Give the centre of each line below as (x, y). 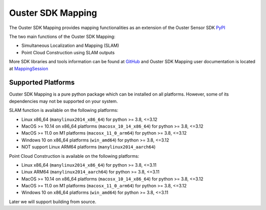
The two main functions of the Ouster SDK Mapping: (62, 36)
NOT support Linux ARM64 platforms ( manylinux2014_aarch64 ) (88, 147)
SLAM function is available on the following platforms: (64, 110)
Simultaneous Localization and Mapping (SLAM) (70, 46)
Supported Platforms (42, 83)
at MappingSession (29, 69)
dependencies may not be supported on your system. (64, 101)
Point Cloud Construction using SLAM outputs (68, 52)
